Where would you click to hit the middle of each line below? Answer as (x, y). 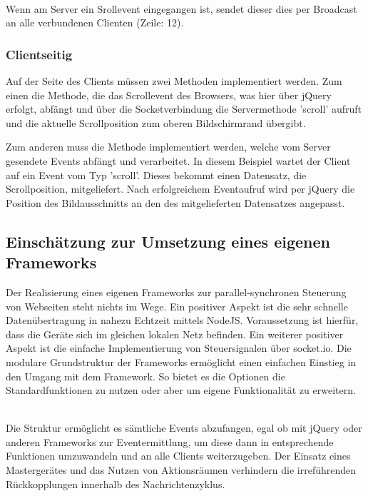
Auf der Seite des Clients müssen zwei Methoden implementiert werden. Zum (174, 81)
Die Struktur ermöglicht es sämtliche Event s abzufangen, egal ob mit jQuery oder (184, 428)
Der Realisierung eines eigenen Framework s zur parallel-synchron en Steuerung (176, 292)
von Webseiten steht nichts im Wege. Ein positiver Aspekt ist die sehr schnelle (177, 306)
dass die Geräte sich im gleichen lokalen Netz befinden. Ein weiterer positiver (175, 334)
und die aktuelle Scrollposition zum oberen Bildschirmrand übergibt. (156, 122)
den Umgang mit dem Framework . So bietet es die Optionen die (145, 376)
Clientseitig (39, 54)
